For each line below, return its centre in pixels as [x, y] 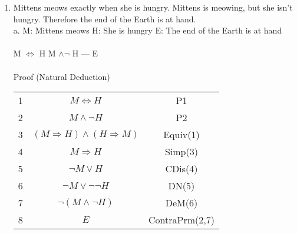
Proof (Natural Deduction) [62, 76]
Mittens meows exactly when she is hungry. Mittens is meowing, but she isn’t [153, 7]
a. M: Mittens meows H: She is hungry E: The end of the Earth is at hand [148, 30]
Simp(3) [181, 152]
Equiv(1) [181, 135]
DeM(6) [181, 203]
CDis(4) [181, 169]
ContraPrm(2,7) [181, 220]
